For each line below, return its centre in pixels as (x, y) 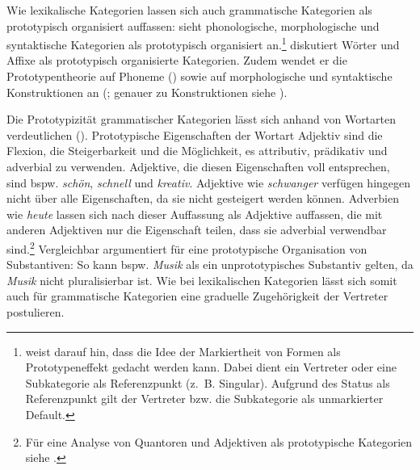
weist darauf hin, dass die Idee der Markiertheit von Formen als (183, 351)
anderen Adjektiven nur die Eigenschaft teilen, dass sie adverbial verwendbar (197, 230)
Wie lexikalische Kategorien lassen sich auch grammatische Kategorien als (189, 10)
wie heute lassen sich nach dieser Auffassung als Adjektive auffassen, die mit (195, 214)
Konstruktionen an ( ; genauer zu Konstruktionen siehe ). (147, 92)
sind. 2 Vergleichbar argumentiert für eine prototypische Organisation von (187, 247)
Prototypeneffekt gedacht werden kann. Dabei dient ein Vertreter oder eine (211, 367)
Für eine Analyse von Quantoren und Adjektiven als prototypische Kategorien (219, 441)
